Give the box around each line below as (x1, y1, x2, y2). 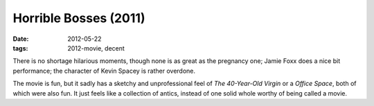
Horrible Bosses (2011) (12, 10, 145, 26)
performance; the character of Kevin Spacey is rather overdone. (12, 67, 196, 75)
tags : (12, 44, 28, 52)
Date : (12, 35, 29, 43)
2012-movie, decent (67, 44, 125, 52)
